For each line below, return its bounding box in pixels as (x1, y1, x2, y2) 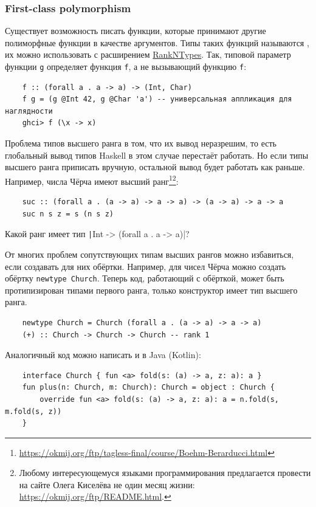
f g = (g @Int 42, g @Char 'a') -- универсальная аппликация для (22, 95, 292, 104)
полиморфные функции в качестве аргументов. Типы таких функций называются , (5, 36, 309, 49)
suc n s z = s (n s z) (22, 209, 114, 218)
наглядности (5, 106, 53, 116)
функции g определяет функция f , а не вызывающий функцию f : (5, 60, 247, 72)
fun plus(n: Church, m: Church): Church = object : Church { (22, 383, 275, 392)
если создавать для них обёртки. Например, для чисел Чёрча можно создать (5, 260, 286, 272)
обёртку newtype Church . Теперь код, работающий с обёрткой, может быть (5, 272, 284, 285)
